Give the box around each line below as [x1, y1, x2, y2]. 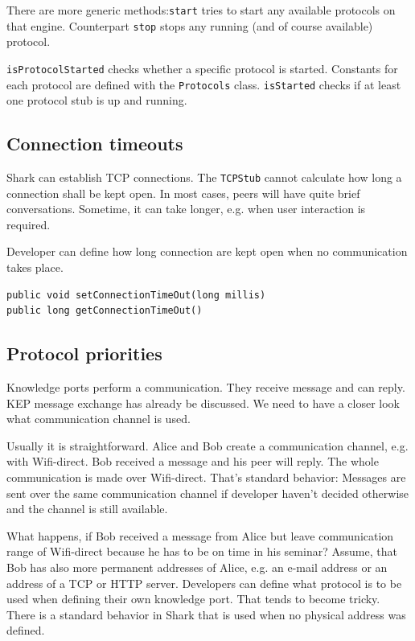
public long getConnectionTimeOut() [6, 305, 203, 317]
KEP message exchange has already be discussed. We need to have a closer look [6, 394, 400, 411]
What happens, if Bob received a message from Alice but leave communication [6, 527, 394, 544]
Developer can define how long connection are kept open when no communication [6, 243, 408, 260]
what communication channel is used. [6, 410, 191, 427]
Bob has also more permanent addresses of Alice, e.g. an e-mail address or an [6, 558, 388, 575]
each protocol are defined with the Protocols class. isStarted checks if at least [6, 76, 401, 92]
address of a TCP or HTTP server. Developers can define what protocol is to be [6, 574, 402, 591]
